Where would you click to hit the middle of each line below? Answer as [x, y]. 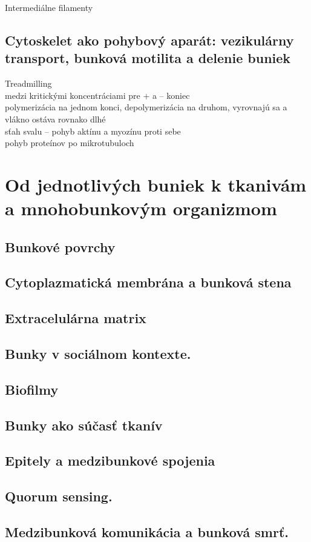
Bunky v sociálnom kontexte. [98, 354]
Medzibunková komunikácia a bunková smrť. [147, 531]
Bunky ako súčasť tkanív [84, 425]
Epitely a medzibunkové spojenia [110, 460]
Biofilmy [32, 389]
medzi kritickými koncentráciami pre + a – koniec [97, 95]
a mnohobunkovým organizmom [141, 208]
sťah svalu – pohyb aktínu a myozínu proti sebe [93, 131]
